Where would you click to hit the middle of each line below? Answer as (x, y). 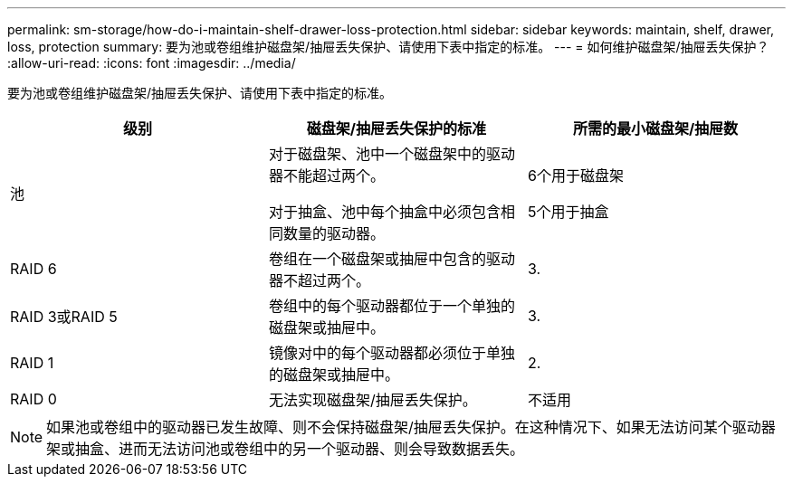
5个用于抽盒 (568, 212)
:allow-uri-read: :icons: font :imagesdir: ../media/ (152, 63)
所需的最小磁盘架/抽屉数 (655, 128)
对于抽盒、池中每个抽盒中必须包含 (384, 212)
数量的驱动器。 (334, 233)
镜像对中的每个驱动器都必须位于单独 (392, 353)
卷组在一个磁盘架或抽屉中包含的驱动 (392, 259)
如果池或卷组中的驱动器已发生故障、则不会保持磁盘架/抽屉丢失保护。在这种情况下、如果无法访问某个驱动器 (411, 427)
